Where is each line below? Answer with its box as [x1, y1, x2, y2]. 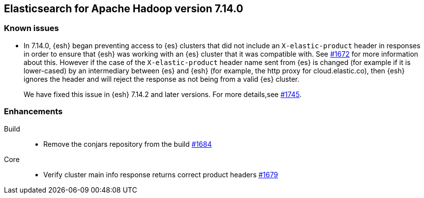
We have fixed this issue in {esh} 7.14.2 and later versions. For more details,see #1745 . [24, 90, 302, 99]
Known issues [4, 23, 59, 33]
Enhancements [4, 106, 63, 117]
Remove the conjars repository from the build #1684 [43, 139, 212, 148]
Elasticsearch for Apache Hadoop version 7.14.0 [4, 2, 243, 15]
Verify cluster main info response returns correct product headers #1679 [43, 170, 278, 179]
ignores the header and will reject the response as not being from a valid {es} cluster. [24, 74, 300, 83]
